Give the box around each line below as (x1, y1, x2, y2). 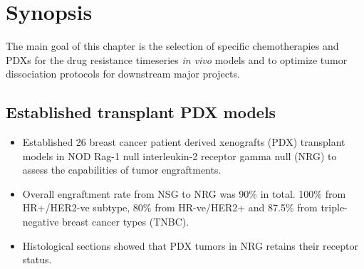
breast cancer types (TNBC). (62, 214, 189, 229)
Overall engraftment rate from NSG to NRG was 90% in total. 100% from (22, 186, 346, 201)
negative (22, 214, 59, 229)
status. (22, 252, 52, 267)
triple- (321, 200, 348, 215)
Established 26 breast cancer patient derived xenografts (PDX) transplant (22, 134, 345, 149)
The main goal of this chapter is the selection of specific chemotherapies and (6, 38, 339, 53)
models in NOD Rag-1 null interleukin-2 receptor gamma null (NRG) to (22, 148, 337, 163)
